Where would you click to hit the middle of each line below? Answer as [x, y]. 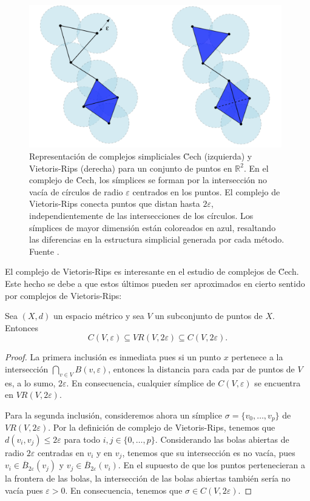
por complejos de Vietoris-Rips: [63, 295]
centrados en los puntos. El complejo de [206, 191]
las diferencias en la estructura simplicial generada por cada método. [157, 239]
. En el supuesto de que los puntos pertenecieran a [212, 465]
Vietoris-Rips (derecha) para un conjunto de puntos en [131, 168]
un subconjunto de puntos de [209, 316]
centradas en [61, 452]
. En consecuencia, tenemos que [124, 490]
